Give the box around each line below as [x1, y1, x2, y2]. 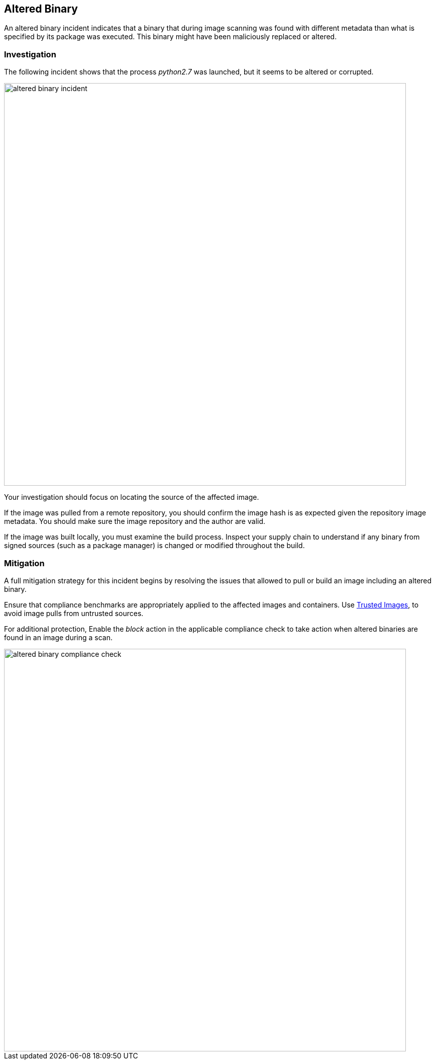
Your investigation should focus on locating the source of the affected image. [4, 493, 259, 502]
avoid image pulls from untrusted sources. [4, 609, 144, 618]
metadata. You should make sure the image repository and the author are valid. [4, 517, 266, 526]
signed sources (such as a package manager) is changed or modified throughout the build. [4, 541, 305, 550]
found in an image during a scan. [4, 633, 113, 642]
